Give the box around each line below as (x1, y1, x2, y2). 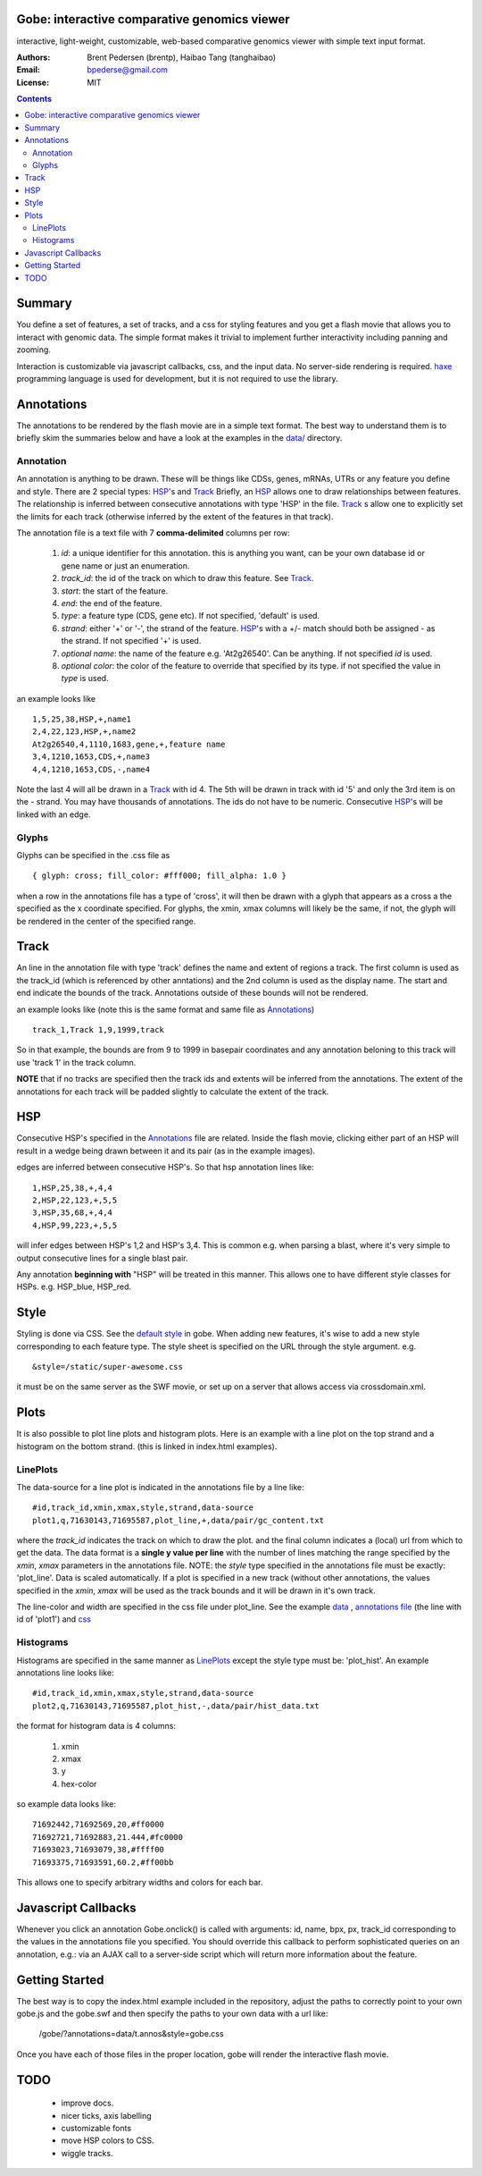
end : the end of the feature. (61, 597, 162, 608)
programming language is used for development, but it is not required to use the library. (16, 374, 338, 384)
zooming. (16, 344, 51, 355)
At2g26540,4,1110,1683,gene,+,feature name (32, 738, 226, 749)
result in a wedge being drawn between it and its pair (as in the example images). (16, 1145, 316, 1156)
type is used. (61, 673, 109, 684)
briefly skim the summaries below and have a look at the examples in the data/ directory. (16, 433, 343, 443)
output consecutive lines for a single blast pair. (16, 1252, 188, 1263)
